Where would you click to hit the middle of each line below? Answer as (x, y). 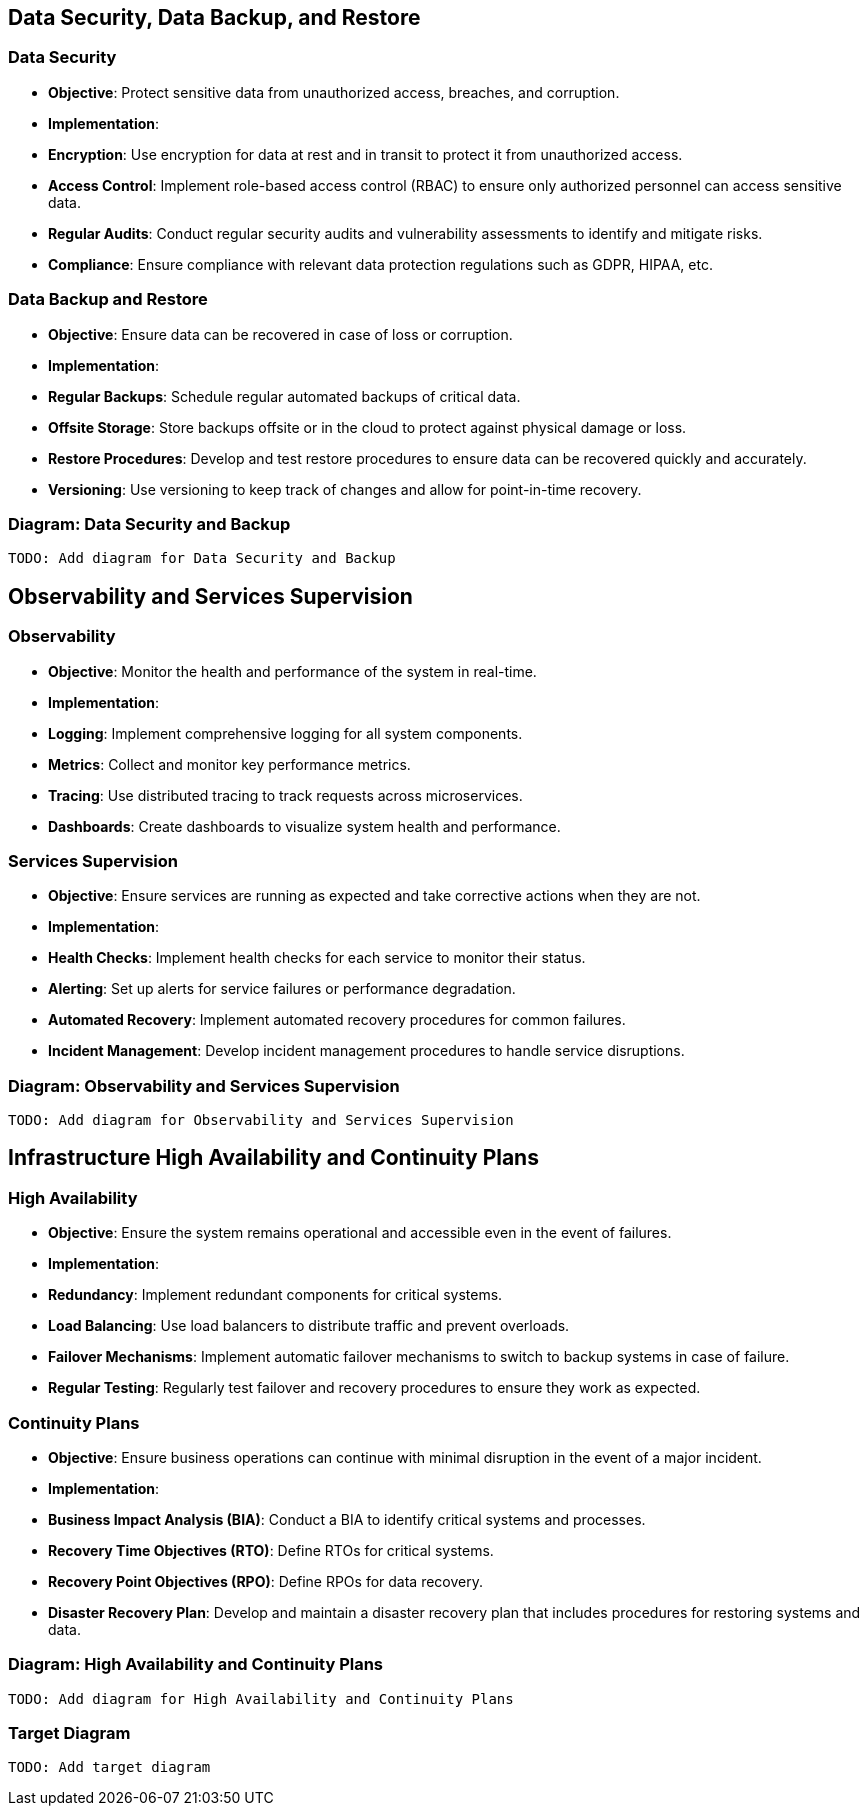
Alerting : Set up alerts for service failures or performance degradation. (282, 989)
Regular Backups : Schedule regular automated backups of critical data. (284, 396)
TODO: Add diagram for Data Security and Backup (202, 558)
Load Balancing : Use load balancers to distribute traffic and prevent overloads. (309, 1326)
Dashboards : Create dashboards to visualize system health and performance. (304, 826)
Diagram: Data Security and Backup (149, 523)
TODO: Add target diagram (109, 1767)
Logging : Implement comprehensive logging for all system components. (285, 733)
